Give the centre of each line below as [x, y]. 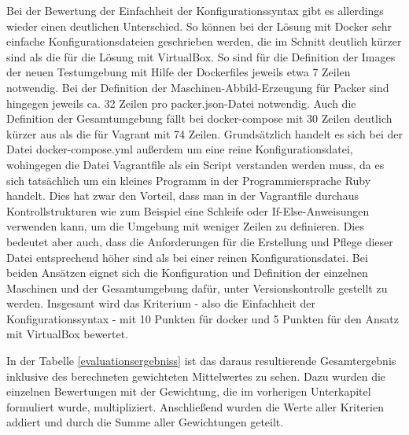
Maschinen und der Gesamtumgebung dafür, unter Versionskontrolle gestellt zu [197, 288]
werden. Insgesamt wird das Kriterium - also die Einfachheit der [161, 303]
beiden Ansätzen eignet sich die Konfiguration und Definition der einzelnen [187, 273]
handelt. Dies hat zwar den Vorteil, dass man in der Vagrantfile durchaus [182, 195]
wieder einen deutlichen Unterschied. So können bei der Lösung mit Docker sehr [199, 26]
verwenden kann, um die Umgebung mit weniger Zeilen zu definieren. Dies [185, 226]
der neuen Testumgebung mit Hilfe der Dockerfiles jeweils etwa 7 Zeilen [179, 72]
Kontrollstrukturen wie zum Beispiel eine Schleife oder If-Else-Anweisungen [188, 210]
